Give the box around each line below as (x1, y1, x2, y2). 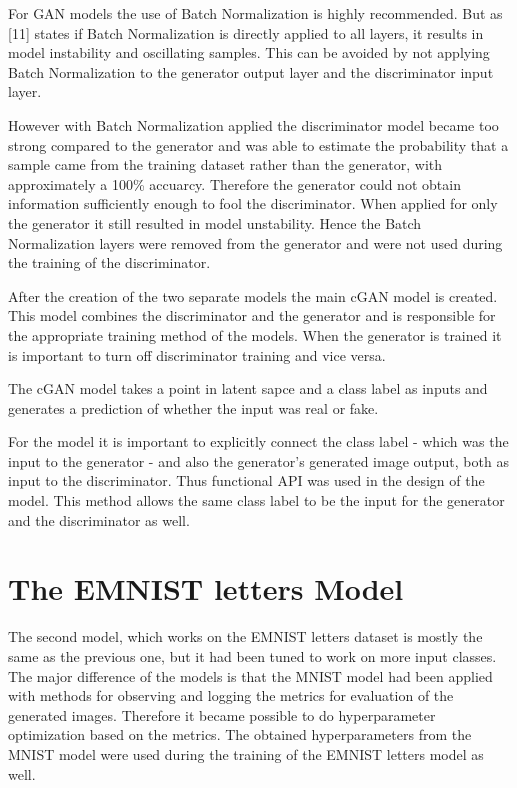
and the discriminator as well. (8, 509, 190, 530)
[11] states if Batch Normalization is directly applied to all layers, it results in (8, 22, 484, 43)
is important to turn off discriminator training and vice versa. (8, 344, 386, 365)
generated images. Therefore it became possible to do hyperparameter (8, 704, 436, 725)
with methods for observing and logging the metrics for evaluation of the (8, 685, 454, 706)
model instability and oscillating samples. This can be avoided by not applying (8, 42, 490, 63)
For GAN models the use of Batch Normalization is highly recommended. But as (8, 3, 503, 23)
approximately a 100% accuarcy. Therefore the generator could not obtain (8, 173, 461, 194)
